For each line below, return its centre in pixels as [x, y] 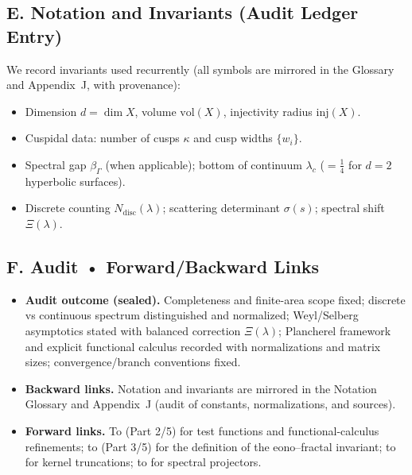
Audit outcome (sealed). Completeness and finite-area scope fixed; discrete [215, 299]
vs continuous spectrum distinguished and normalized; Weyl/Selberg [192, 315]
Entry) [35, 35]
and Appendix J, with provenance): [93, 85]
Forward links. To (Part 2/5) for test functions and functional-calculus [202, 430]
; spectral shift [350, 208]
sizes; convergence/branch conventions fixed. [133, 362]
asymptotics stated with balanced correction [133, 330]
